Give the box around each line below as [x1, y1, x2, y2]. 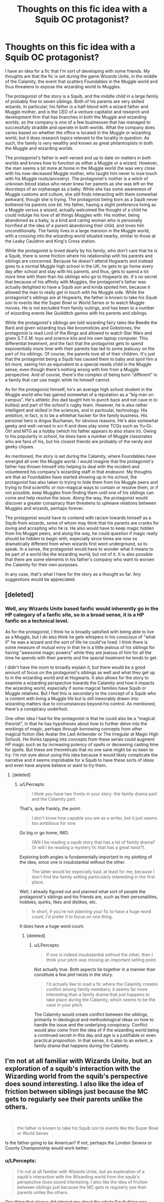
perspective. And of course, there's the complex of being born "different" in [5, 372, 158, 377]
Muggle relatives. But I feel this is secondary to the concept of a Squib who [5, 690, 156, 696]
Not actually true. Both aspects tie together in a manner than [34, 966, 156, 972]
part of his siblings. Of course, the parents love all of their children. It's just [5, 351, 155, 356]
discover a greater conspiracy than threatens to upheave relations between [5, 500, 156, 506]
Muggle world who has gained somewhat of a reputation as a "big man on [5, 391, 154, 398]
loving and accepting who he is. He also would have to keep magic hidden [5, 525, 154, 531]
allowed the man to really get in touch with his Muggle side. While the [5, 289, 145, 295]
